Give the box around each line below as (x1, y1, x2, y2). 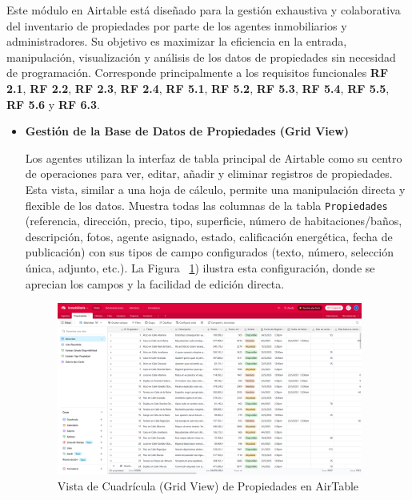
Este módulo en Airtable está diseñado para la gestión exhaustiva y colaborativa (6, 2, 401, 18)
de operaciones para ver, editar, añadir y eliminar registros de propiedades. (25, 165, 393, 182)
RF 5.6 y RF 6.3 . (6, 95, 100, 112)
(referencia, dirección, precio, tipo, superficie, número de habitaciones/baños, (25, 212, 402, 229)
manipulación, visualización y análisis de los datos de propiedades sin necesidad (6, 48, 396, 65)
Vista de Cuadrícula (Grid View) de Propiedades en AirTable (57, 477, 359, 494)
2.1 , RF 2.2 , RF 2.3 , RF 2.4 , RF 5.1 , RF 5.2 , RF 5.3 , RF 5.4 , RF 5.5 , (6, 79, 390, 96)
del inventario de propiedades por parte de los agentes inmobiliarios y (6, 17, 347, 34)
